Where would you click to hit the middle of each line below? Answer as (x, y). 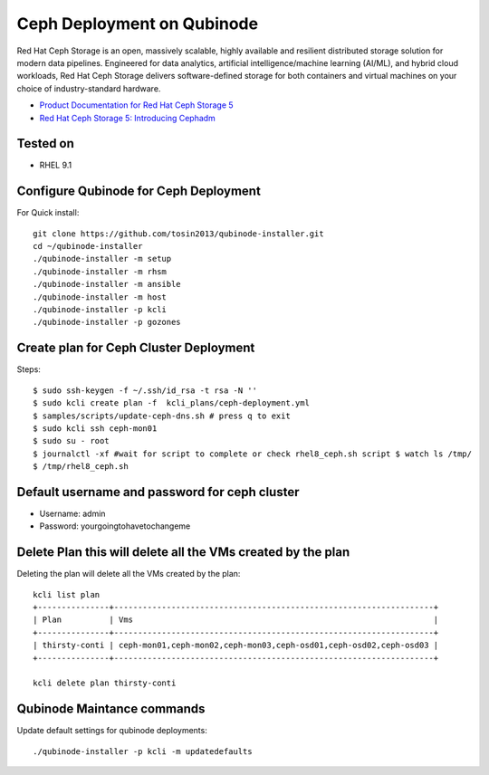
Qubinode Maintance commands (111, 709)
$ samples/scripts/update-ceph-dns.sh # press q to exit (162, 416)
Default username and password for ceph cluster (158, 492)
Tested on (45, 144)
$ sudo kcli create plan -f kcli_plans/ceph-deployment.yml (171, 403)
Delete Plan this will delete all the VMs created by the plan (183, 552)
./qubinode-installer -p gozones (107, 322)
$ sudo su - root (71, 441)
